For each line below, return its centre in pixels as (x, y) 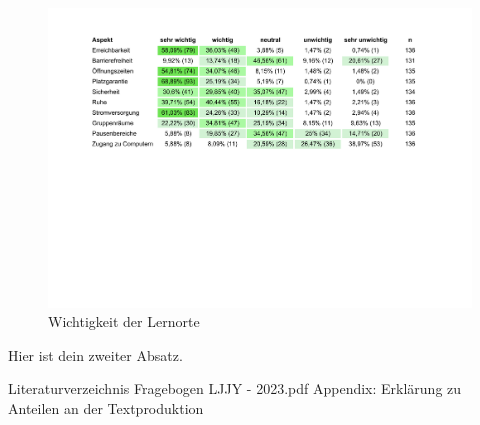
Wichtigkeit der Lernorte (124, 321)
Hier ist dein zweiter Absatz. (95, 354)
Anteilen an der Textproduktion (106, 408)
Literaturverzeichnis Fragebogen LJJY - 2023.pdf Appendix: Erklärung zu (235, 388)
